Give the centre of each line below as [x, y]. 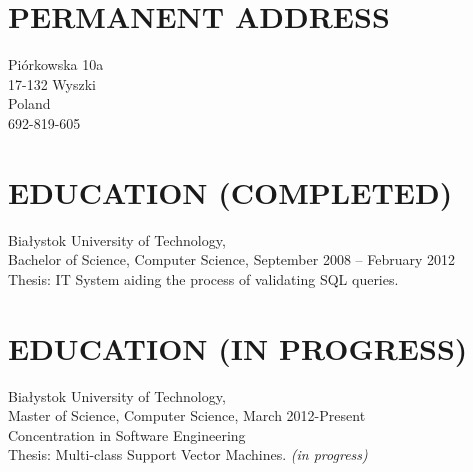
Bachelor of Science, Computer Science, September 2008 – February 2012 [232, 259]
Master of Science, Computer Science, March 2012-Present [187, 415]
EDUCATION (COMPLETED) [230, 191]
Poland [29, 103]
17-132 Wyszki [52, 83]
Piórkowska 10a [56, 64]
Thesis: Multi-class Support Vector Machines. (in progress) [188, 454]
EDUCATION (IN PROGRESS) [238, 347]
